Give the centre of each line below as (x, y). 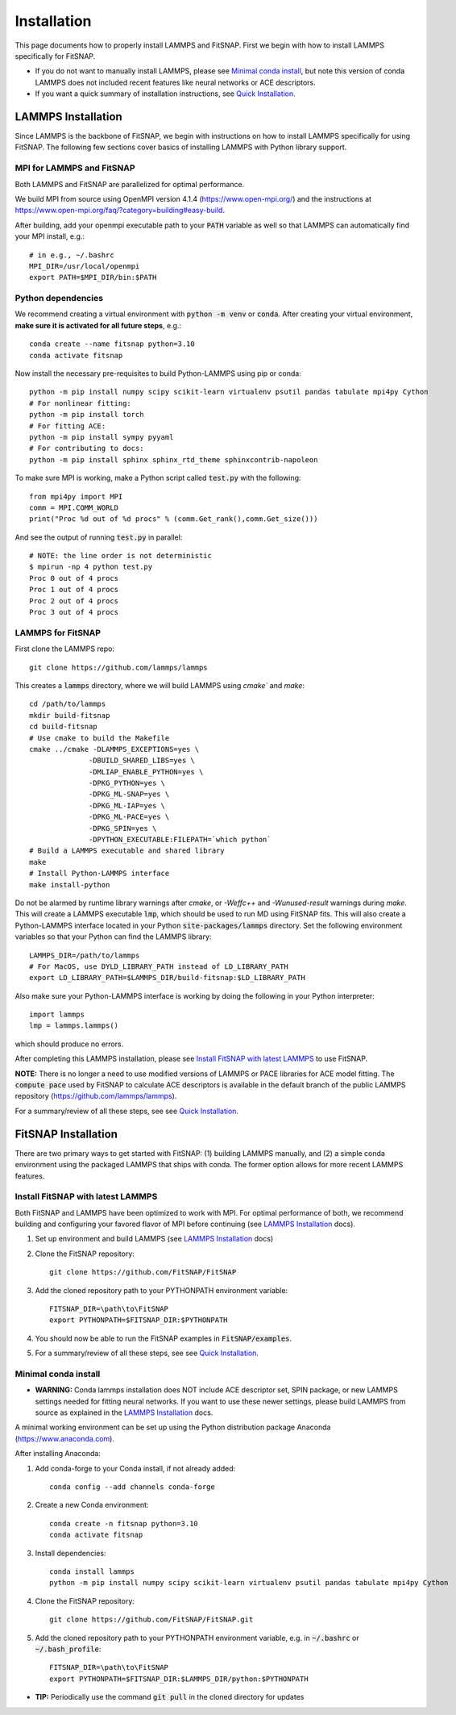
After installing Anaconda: (58, 1454)
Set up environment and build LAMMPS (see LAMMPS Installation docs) (154, 1239)
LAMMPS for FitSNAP (58, 632)
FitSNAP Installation (66, 1134)
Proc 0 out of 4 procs (74, 578)
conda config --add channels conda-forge (132, 1487)
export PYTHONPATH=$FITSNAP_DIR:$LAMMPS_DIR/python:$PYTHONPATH (179, 1679)
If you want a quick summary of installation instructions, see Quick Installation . (165, 94)
